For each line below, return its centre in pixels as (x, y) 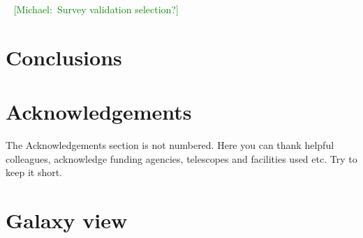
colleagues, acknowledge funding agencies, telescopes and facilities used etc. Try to (181, 158)
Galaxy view (67, 220)
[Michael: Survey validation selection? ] (96, 9)
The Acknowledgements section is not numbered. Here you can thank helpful (170, 145)
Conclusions (64, 57)
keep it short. (34, 172)
